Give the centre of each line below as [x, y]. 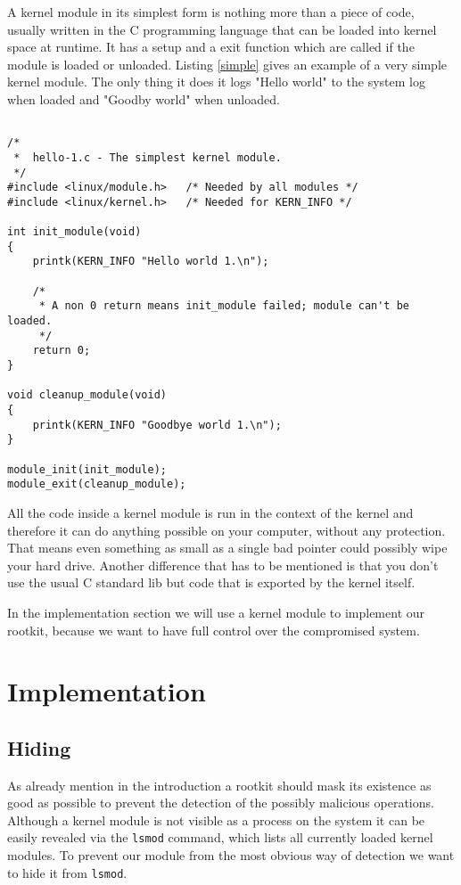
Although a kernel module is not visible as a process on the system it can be [216, 819]
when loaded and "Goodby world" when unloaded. [144, 98]
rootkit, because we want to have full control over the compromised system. [214, 630]
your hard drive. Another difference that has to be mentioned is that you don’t [223, 565]
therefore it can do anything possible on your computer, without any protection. [226, 530]
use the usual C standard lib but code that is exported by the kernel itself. [211, 582]
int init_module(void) [74, 232]
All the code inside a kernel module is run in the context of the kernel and [210, 512]
